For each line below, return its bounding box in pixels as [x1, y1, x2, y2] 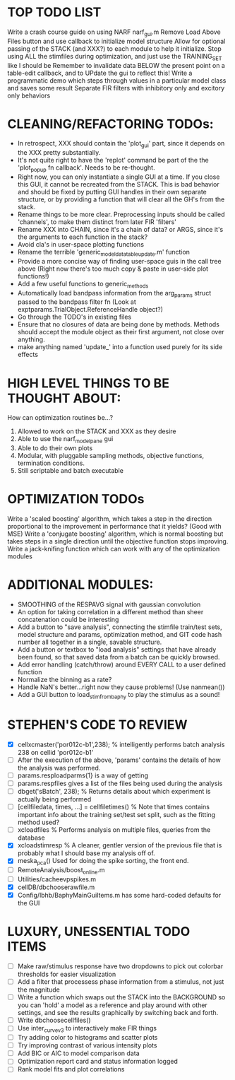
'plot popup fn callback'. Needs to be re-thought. [17, 163, 155, 174]
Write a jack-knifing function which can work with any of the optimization [7, 545, 220, 553]
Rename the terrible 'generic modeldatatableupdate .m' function [17, 248, 191, 258]
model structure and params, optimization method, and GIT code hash [17, 630, 222, 639]
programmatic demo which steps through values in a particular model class [7, 76, 227, 85]
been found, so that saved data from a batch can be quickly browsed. [17, 653, 220, 662]
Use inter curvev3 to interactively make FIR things [17, 1024, 157, 1034]
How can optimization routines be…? [7, 413, 114, 422]
